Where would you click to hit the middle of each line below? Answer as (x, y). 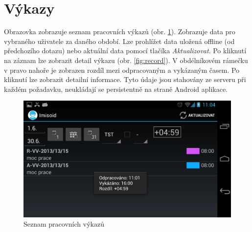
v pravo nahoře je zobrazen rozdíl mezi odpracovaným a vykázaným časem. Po (122, 70)
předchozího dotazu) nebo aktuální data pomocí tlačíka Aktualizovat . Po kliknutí (125, 51)
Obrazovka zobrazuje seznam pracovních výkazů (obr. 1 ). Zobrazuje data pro (120, 32)
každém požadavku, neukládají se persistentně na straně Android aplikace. (116, 89)
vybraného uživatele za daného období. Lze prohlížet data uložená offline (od (119, 41)
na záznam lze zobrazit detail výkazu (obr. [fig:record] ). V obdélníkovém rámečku (126, 60)
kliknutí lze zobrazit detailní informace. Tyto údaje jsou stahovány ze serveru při (125, 79)
